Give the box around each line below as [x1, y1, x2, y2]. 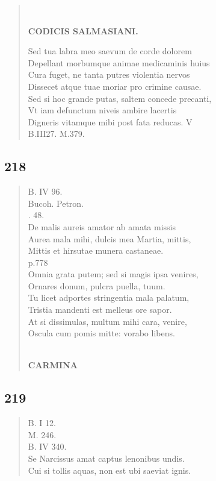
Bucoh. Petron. [28, 196, 84, 209]
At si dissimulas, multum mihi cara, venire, [28, 315, 187, 327]
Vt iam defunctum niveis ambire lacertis [28, 104, 177, 116]
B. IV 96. [28, 185, 63, 198]
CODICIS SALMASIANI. [28, 24, 138, 37]
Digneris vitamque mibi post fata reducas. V [28, 115, 193, 128]
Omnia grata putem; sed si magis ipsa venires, [28, 268, 199, 280]
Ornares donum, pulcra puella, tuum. [28, 279, 165, 292]
